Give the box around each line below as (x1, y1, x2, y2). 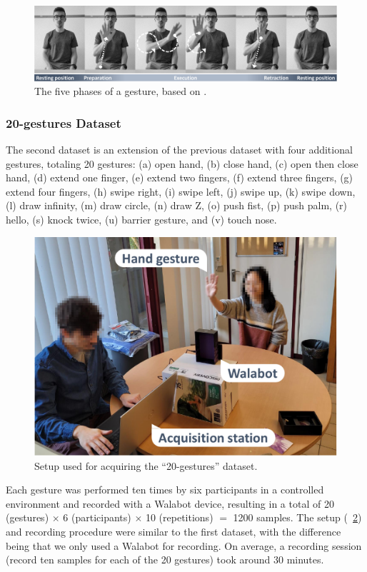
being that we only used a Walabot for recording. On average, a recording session (6, 538, 362, 553)
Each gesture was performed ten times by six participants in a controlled (6, 482, 324, 497)
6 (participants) (63, 510, 131, 525)
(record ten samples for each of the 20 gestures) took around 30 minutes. (6, 552, 324, 567)
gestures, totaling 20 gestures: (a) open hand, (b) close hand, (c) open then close (6, 156, 358, 171)
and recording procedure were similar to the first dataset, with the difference (6, 523, 341, 538)
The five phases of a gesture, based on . (34, 84, 207, 99)
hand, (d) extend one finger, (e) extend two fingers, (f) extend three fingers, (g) (6, 170, 353, 185)
